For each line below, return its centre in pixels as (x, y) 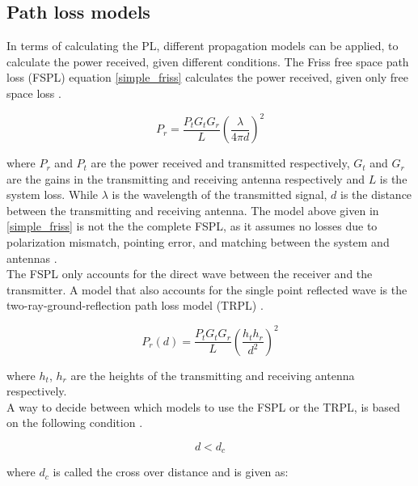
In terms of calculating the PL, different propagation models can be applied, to (203, 46)
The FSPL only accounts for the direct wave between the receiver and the (190, 274)
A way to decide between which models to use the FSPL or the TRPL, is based (203, 406)
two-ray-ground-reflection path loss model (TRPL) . (135, 305)
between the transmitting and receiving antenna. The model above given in (193, 210)
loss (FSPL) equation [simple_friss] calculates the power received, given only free (208, 77)
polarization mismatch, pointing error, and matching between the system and (198, 242)
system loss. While (53, 194)
